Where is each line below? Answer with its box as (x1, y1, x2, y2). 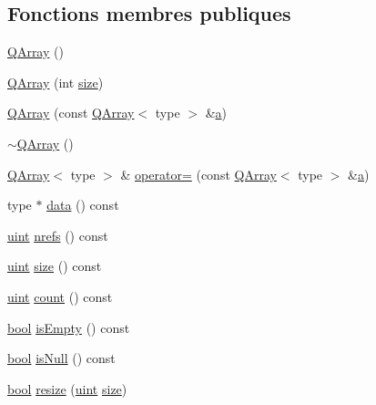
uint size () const (7, 256, 102, 275)
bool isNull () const (7, 348, 116, 368)
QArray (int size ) (7, 72, 104, 91)
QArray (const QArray (7, 103, 135, 122)
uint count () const (7, 286, 113, 306)
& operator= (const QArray (120, 164, 277, 183)
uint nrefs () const (7, 225, 108, 244)
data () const (46, 195, 119, 214)
